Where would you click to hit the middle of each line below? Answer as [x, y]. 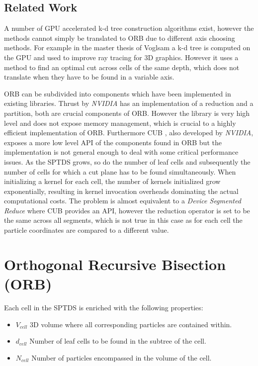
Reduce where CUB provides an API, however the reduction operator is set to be [127, 210]
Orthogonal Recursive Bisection [115, 264]
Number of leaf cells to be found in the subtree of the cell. [118, 341]
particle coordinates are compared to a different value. [86, 230]
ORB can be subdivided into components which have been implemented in [118, 93]
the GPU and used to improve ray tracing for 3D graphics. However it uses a [121, 57]
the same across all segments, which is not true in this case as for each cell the [123, 220]
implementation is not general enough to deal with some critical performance [121, 152]
